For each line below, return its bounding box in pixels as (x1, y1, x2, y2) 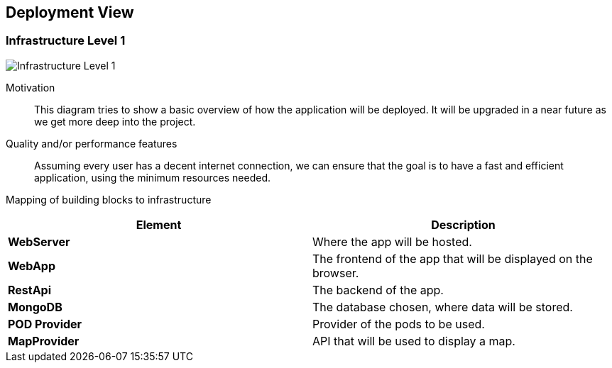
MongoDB (8, 299, 62, 314)
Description (431, 217, 496, 232)
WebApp (8, 258, 55, 273)
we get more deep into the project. (34, 115, 196, 128)
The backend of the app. (312, 282, 444, 297)
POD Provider (8, 316, 82, 331)
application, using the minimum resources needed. (34, 171, 271, 184)
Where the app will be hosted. (312, 234, 472, 249)
